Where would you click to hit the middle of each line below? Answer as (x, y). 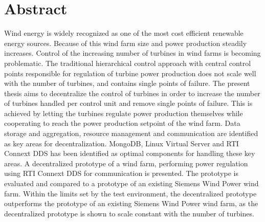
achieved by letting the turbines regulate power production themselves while (124, 113)
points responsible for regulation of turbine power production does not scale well (130, 73)
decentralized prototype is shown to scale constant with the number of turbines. (129, 213)
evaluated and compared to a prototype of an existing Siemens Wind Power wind (131, 183)
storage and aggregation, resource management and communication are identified (131, 133)
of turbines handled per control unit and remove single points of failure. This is (128, 103)
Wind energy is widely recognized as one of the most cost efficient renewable (124, 33)
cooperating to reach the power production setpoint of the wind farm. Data (122, 123)
